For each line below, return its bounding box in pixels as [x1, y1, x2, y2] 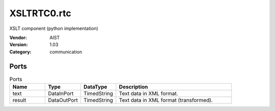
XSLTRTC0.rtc [9, 8, 71, 19]
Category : [9, 49, 32, 55]
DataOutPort [48, 97, 78, 103]
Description [119, 84, 148, 90]
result [12, 97, 26, 103]
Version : [9, 42, 28, 48]
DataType [83, 84, 107, 90]
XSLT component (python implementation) [9, 25, 99, 31]
